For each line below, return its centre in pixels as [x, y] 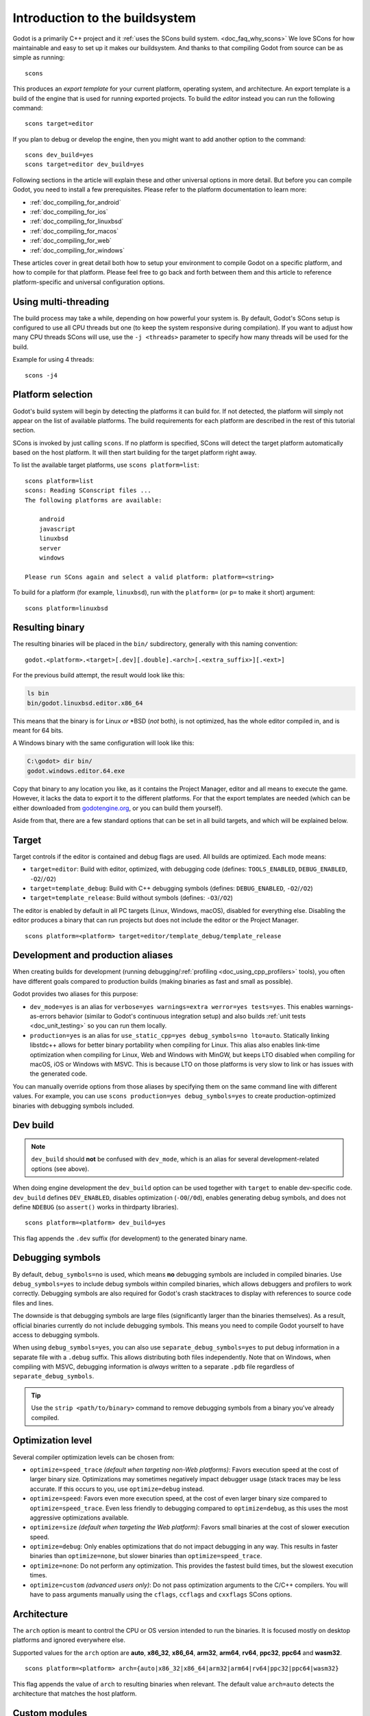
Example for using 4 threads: [53, 360]
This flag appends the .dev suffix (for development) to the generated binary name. [130, 1238]
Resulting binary [49, 628]
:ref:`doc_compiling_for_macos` [74, 231]
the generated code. [59, 1074]
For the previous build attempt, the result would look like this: [99, 675]
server [50, 548]
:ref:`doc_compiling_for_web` [71, 241]
